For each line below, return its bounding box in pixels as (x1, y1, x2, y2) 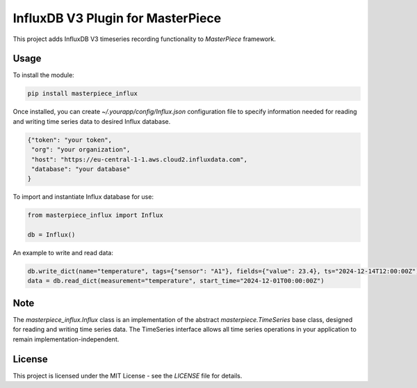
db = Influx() (27, 231, 76, 239)
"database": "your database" (31, 165, 131, 173)
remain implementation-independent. (13, 334, 120, 343)
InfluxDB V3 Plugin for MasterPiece (13, 10, 222, 26)
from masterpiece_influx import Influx (27, 211, 163, 219)
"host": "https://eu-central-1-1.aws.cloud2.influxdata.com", (31, 155, 248, 163)
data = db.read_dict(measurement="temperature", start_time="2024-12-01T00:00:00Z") (27, 277, 325, 285)
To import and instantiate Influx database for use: (13, 193, 154, 201)
